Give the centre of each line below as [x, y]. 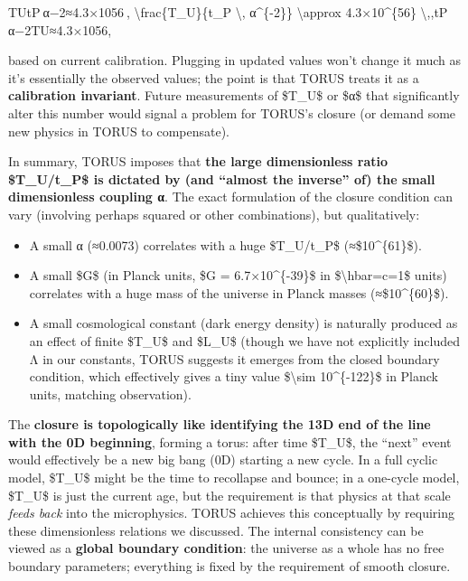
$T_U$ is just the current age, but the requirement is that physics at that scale [229, 495]
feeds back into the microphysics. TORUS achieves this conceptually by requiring [232, 513]
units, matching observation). [110, 394]
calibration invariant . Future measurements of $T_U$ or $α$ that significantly [234, 95]
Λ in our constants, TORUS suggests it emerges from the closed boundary [234, 358]
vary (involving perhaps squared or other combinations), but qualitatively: [214, 214]
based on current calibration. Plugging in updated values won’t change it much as [235, 60]
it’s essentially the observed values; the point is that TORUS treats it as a [214, 77]
